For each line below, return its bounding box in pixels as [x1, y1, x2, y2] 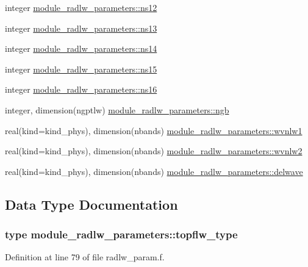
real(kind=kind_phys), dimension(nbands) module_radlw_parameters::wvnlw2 [5, 144, 303, 157]
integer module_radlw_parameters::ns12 [5, 1, 157, 13]
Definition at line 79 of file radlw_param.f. [5, 251, 165, 263]
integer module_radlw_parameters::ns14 [5, 42, 157, 55]
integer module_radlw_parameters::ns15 [5, 62, 157, 75]
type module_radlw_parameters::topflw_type [5, 227, 238, 242]
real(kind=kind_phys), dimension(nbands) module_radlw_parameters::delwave [5, 165, 303, 177]
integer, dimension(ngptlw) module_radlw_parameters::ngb [5, 103, 229, 116]
